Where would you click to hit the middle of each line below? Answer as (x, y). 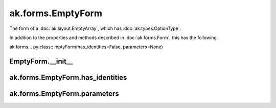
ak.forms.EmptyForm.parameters (64, 94)
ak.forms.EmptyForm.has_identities (68, 78)
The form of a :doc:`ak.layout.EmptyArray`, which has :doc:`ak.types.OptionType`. (95, 28)
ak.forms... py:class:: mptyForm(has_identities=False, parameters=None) (86, 47)
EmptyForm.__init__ (41, 62)
